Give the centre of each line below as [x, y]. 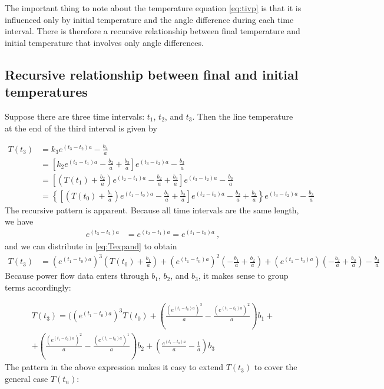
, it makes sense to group [243, 276]
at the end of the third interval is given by [81, 128]
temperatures [46, 92]
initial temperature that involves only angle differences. [104, 42]
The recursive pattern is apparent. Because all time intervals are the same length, [152, 210]
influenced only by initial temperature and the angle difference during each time [149, 19]
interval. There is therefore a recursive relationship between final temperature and [153, 31]
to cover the [276, 367]
